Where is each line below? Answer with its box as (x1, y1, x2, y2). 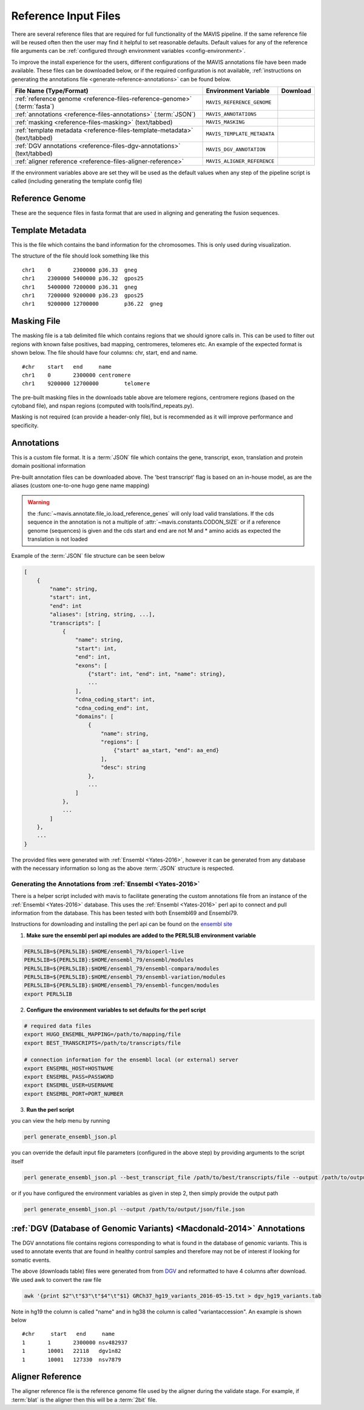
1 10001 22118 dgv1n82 (22, 1347, 121, 1355)
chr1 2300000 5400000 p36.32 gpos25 (22, 275, 144, 282)
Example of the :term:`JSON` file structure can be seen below (11, 552, 165, 560)
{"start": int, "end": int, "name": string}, (88, 670, 226, 677)
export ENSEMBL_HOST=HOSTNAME (24, 1065, 114, 1072)
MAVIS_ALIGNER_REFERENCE (206, 158, 275, 165)
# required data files (24, 1022, 92, 1029)
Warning (27, 499, 50, 506)
